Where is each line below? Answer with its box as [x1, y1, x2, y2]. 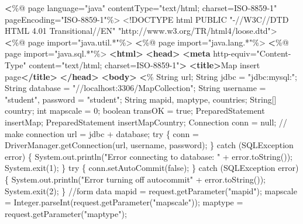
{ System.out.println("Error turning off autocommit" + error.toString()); [5, 173, 266, 185]
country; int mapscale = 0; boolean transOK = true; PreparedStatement [5, 104, 265, 117]
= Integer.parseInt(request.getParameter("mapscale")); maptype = [5, 196, 243, 208]
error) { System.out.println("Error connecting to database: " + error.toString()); [5, 150, 293, 162]
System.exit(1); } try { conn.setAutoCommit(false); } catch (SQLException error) [5, 162, 299, 174]
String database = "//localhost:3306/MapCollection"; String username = [5, 82, 266, 94]
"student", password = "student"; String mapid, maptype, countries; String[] [5, 93, 277, 105]
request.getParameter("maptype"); [5, 207, 127, 219]
